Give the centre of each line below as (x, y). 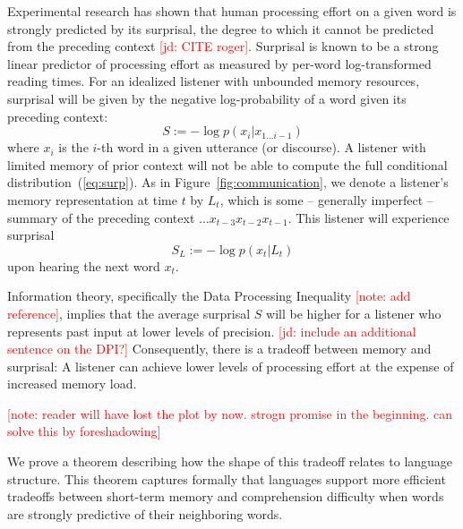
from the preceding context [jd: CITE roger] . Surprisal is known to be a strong (223, 46)
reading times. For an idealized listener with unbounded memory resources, (214, 81)
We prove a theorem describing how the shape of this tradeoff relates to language (230, 461)
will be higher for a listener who (354, 313)
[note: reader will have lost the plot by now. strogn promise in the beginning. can (230, 413)
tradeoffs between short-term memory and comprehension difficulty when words (226, 496)
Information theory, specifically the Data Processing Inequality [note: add (209, 296)
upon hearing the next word (84, 265)
